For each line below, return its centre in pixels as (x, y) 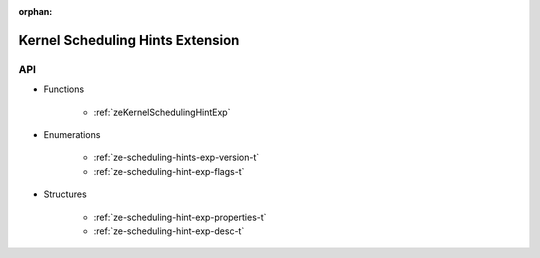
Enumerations (72, 134)
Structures (65, 194)
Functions (64, 89)
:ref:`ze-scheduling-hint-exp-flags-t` (169, 171)
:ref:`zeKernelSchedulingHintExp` (162, 112)
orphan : (35, 11)
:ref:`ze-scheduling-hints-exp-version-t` (176, 157)
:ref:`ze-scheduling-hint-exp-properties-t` (180, 217)
